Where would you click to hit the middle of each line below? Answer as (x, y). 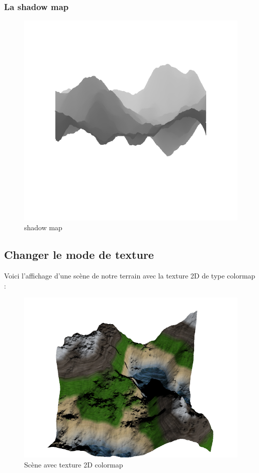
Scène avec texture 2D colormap (74, 464)
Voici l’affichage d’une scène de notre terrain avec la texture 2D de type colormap (130, 276)
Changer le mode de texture (79, 255)
